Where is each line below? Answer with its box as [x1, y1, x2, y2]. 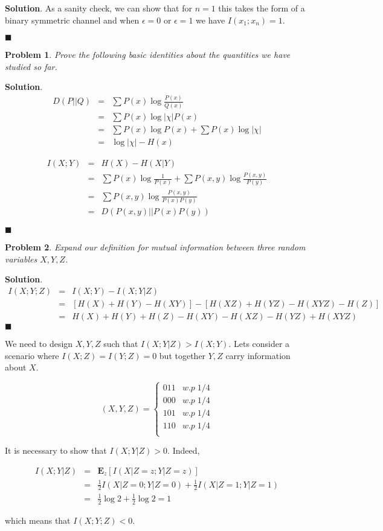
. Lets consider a [228, 337, 290, 349]
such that [103, 337, 138, 349]
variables [5, 252, 37, 265]
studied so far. [5, 60, 57, 72]
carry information [225, 349, 291, 361]
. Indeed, [167, 444, 200, 457]
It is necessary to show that [5, 444, 107, 457]
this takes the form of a [218, 2, 305, 14]
